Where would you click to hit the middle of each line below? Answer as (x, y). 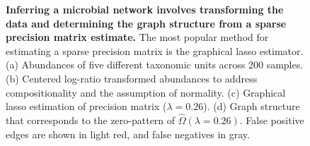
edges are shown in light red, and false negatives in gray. (128, 134)
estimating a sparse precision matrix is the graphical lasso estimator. (155, 50)
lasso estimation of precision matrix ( (86, 106)
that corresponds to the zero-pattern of (91, 120)
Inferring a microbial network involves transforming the (145, 9)
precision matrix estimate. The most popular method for (137, 37)
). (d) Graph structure (252, 106)
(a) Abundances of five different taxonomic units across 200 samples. (155, 65)
